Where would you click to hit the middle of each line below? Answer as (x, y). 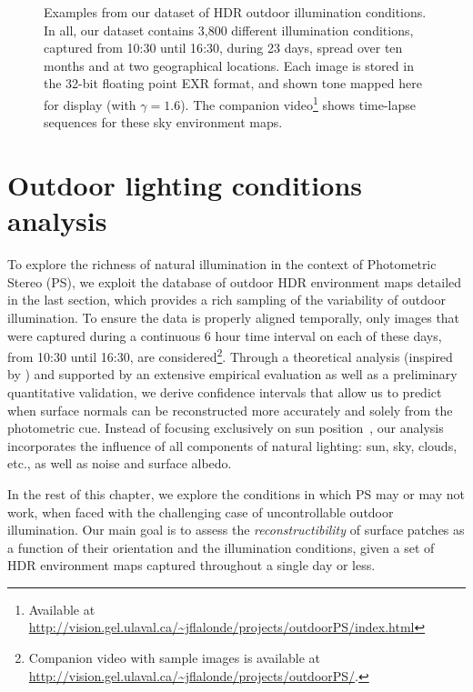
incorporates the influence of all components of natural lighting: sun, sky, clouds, (232, 445)
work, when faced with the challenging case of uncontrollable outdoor (201, 511)
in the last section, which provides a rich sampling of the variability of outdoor (226, 300)
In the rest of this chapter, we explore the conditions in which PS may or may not (236, 493)
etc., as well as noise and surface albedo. (120, 463)
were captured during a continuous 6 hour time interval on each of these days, (225, 335)
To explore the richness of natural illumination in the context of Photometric (222, 264)
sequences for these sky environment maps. (163, 122)
